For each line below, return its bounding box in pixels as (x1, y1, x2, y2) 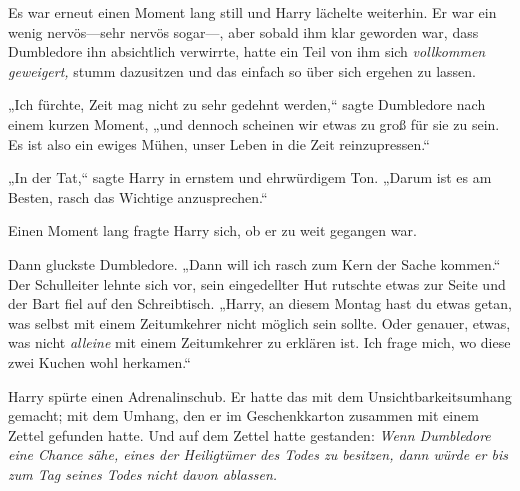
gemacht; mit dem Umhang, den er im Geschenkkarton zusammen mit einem (8, 405, 479, 426)
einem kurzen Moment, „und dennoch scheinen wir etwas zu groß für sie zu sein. (8, 113, 500, 134)
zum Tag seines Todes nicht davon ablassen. (8, 463, 278, 484)
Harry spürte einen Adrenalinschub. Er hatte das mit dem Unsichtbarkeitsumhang (8, 385, 512, 406)
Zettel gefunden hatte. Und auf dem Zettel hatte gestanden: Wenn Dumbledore (8, 424, 491, 445)
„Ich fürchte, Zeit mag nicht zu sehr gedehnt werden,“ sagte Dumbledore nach (8, 94, 486, 115)
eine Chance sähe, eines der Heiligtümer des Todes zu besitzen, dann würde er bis (8, 444, 508, 465)
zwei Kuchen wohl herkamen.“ (8, 351, 191, 372)
